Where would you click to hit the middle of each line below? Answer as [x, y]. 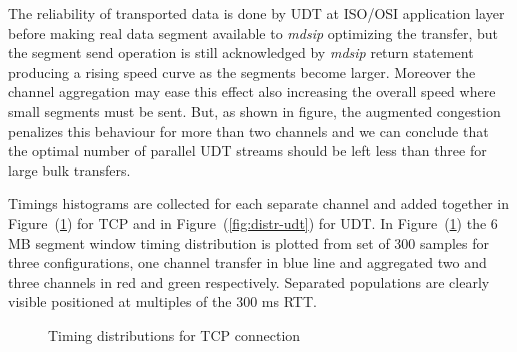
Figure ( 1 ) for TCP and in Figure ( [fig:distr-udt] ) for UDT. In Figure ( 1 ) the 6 [253, 222]
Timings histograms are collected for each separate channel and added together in [258, 203]
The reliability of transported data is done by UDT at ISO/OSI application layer [256, 13]
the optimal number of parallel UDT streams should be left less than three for [247, 150]
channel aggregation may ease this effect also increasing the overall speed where [252, 91]
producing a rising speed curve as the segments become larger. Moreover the [242, 71]
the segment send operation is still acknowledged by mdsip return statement [241, 52]
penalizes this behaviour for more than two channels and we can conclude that [248, 130]
